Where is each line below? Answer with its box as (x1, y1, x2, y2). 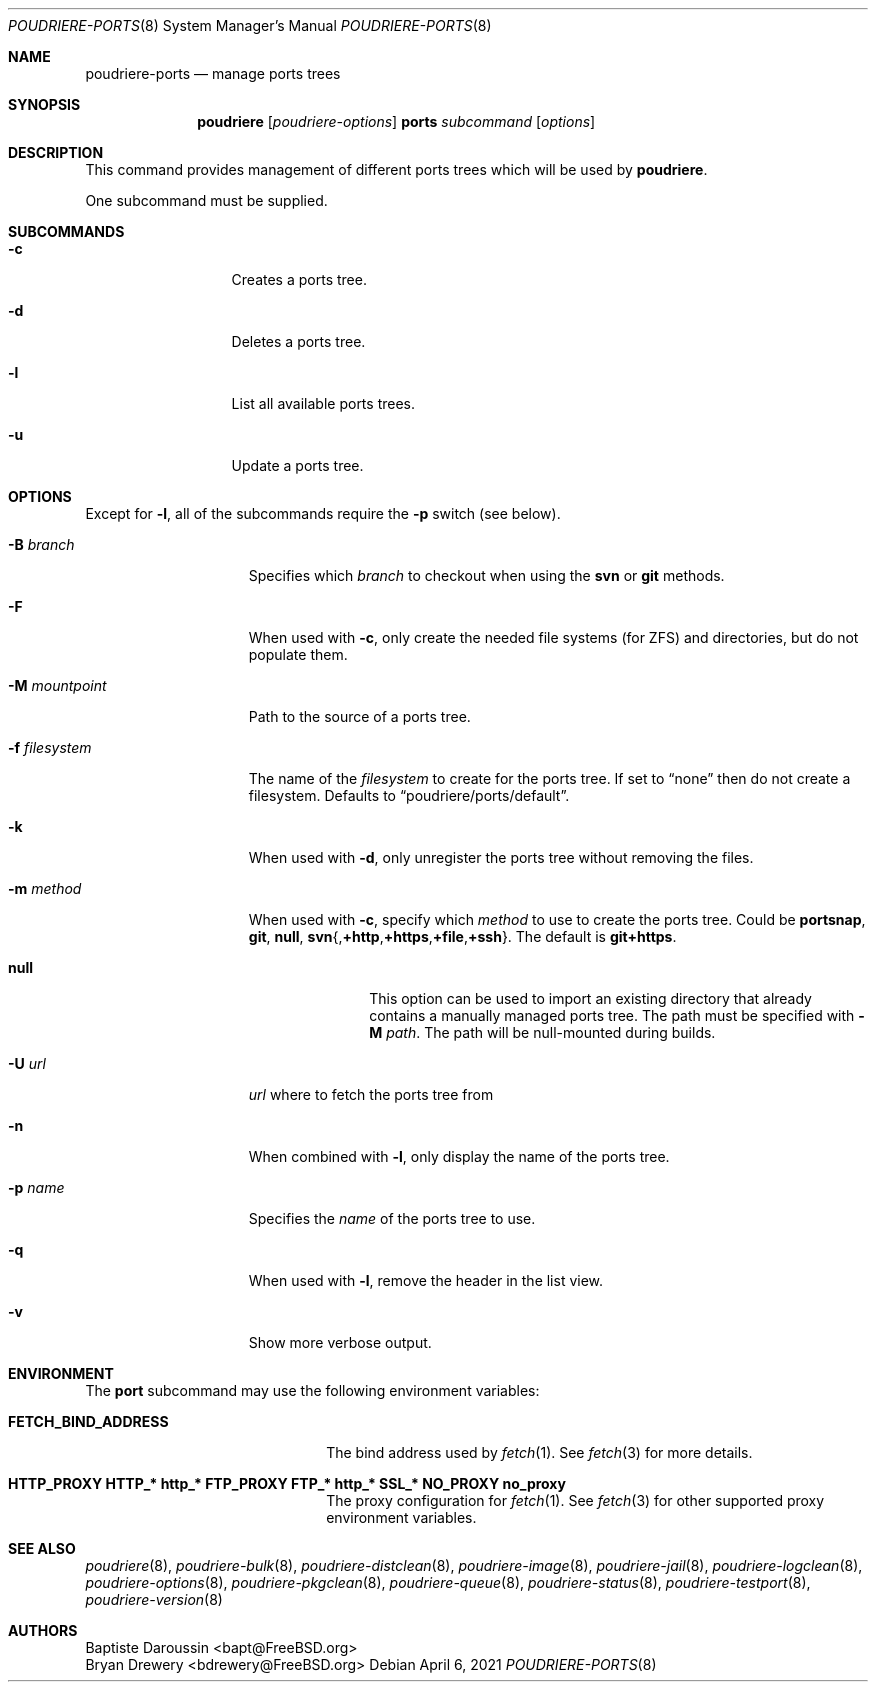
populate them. (248, 646, 348, 663)
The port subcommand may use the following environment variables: (85, 1382, 540, 1399)
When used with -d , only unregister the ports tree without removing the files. (248, 849, 754, 866)
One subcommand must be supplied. (85, 192, 328, 209)
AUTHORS (8, 1622, 78, 1639)
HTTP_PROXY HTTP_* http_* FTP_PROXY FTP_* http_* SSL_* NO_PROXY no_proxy (8, 1475, 566, 1492)
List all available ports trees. (231, 395, 416, 412)
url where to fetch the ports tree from (248, 1086, 494, 1103)
